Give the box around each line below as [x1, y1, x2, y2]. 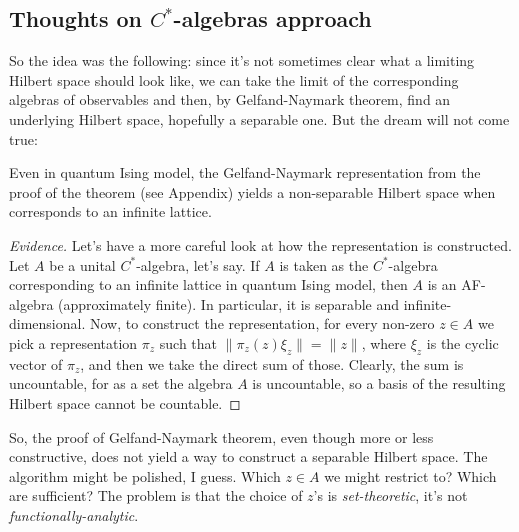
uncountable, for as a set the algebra [9, 373, 233, 394]
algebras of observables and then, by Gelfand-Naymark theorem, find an [9, 89, 451, 110]
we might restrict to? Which [324, 465, 497, 486]
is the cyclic [426, 332, 499, 353]
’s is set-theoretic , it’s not [313, 485, 468, 506]
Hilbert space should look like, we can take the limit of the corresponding [9, 69, 459, 90]
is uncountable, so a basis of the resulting [252, 373, 506, 394]
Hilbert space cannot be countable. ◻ [9, 392, 241, 413]
